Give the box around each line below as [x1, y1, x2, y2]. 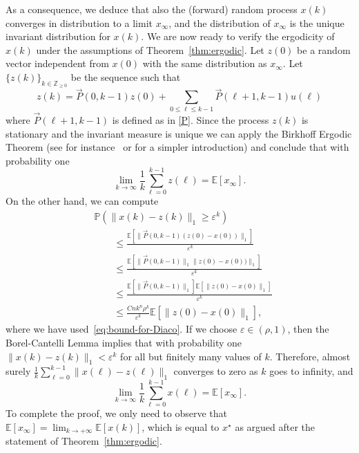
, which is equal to [142, 419, 220, 434]
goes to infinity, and [269, 364, 353, 378]
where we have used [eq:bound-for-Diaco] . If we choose [6, 322, 237, 336]
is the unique [289, 15, 345, 30]
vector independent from [6, 56, 109, 71]
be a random [297, 42, 351, 57]
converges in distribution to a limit [6, 15, 153, 30]
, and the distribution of [168, 15, 271, 30]
